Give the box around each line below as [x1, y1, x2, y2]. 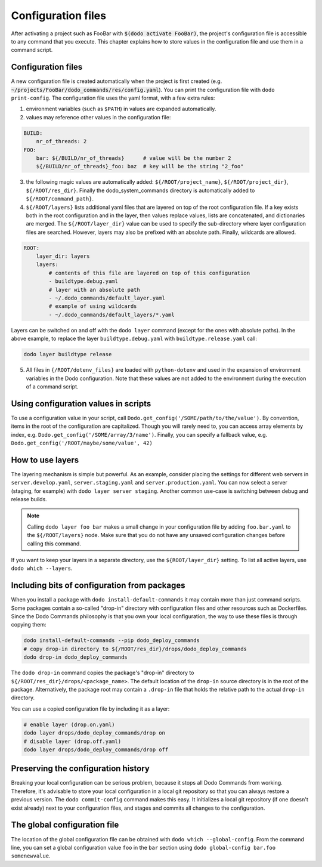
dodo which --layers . [11, 564, 73, 572]
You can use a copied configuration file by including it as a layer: [11, 705, 170, 712]
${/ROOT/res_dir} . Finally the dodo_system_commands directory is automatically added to [26, 187, 255, 194]
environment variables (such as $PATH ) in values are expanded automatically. [26, 105, 216, 113]
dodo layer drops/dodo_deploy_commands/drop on [23, 730, 165, 736]
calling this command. [27, 540, 82, 547]
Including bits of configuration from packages [11, 581, 185, 591]
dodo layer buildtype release [23, 351, 112, 358]
